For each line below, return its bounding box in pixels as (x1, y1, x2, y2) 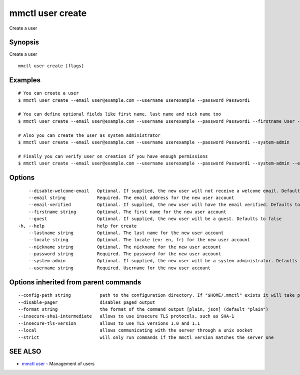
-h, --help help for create (18, 223, 137, 229)
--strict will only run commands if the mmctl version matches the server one (18, 334, 274, 340)
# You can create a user (18, 90, 79, 96)
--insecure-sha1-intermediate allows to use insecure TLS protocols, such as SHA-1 (18, 313, 234, 319)
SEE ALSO (9, 347, 41, 356)
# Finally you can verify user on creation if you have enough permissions (18, 153, 208, 159)
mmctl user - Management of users (21, 360, 95, 366)
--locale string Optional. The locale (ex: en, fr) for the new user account (28, 237, 250, 243)
